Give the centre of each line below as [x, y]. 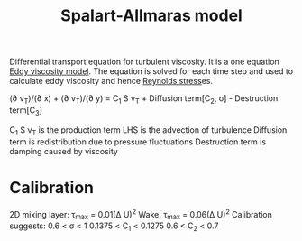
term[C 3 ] [26, 111]
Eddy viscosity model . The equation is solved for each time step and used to [151, 71]
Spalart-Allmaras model [151, 16]
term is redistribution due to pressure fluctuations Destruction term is [138, 142]
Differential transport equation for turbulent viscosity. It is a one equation [144, 62]
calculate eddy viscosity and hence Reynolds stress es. [111, 81]
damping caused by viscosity [64, 151]
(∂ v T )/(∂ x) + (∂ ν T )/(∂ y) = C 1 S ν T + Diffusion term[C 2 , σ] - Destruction [144, 99]
